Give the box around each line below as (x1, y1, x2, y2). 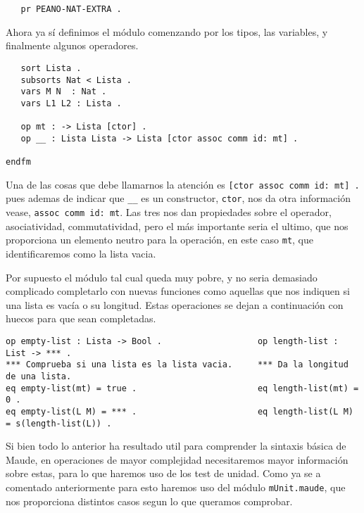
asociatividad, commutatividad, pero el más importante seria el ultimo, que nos (6, 218, 349, 233)
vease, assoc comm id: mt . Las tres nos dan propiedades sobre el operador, (6, 205, 332, 220)
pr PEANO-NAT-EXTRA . (20, 4, 122, 14)
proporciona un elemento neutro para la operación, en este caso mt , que (6, 232, 314, 247)
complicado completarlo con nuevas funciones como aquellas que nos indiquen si (6, 284, 350, 298)
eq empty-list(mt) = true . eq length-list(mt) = (6, 383, 359, 393)
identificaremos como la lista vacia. (6, 246, 156, 260)
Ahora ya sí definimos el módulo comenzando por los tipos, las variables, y (6, 24, 328, 39)
